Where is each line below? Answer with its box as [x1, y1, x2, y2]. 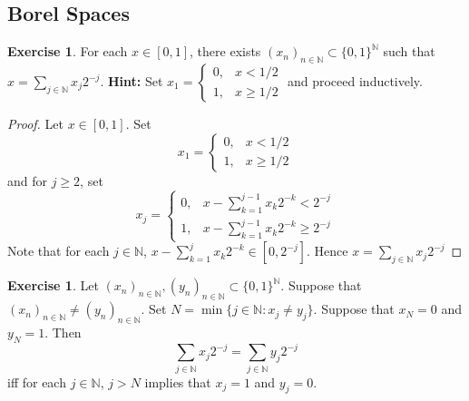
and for [7, 171, 48, 190]
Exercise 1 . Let [7, 276, 99, 295]
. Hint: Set [100, 72, 163, 90]
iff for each [7, 372, 66, 391]
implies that [144, 372, 211, 391]
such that [383, 42, 435, 61]
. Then [44, 322, 82, 341]
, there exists [190, 42, 261, 61]
